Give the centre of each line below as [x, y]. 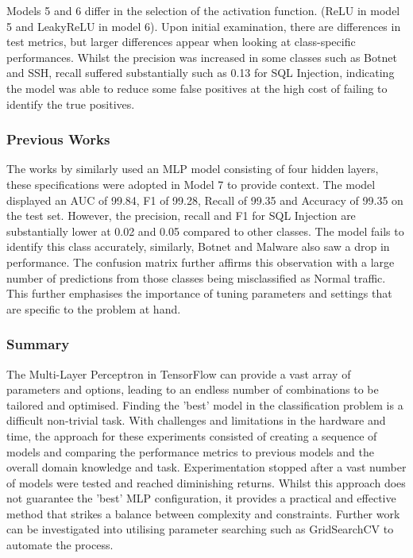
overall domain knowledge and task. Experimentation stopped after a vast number [206, 467]
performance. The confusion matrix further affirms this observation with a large [201, 262]
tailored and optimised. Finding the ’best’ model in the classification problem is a [205, 404]
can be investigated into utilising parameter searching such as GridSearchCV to [200, 529]
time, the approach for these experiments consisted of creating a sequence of [192, 435]
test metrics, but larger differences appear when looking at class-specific [181, 42]
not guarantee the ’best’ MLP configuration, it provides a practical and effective [201, 498]
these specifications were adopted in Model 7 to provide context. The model [191, 184]
